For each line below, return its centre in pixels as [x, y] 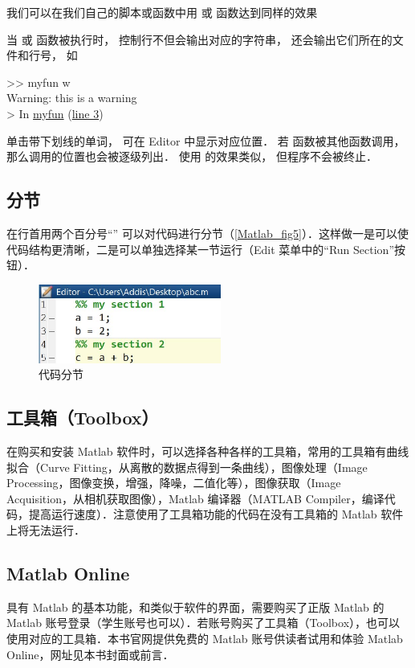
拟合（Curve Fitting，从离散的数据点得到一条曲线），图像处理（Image [187, 467]
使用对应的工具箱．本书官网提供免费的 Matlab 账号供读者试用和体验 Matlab [205, 639]
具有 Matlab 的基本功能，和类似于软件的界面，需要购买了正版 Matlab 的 [195, 607]
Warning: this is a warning [72, 98]
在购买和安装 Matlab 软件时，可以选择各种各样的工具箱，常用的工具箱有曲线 [208, 451]
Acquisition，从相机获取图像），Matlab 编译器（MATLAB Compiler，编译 [195, 498]
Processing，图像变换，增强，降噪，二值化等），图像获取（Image [174, 483]
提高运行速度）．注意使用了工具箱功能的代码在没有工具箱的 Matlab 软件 [216, 514]
